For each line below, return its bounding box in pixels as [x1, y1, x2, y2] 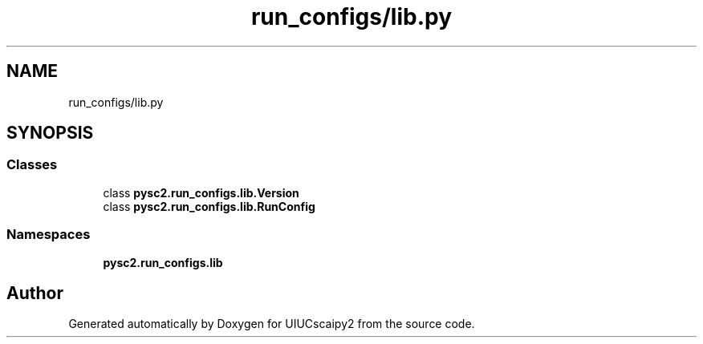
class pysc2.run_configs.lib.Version [103, 185, 299, 200]
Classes [6, 156, 58, 173]
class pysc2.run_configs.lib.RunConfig [103, 199, 315, 213]
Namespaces [6, 226, 91, 243]
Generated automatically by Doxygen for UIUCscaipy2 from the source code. [68, 317, 475, 331]
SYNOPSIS [6, 123, 94, 144]
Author [6, 282, 63, 303]
